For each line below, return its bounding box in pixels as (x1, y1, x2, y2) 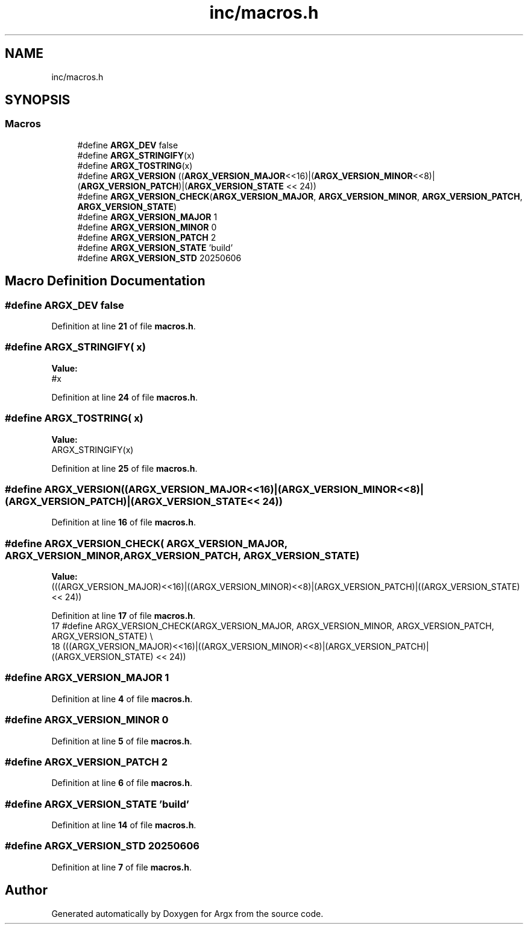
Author (5, 883, 48, 898)
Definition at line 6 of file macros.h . (51, 778, 192, 788)
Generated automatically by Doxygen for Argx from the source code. (51, 908, 324, 919)
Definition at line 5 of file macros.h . (51, 735, 192, 746)
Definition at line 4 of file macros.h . (51, 693, 193, 704)
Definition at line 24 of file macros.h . (51, 392, 198, 402)
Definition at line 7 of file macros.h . (51, 861, 192, 872)
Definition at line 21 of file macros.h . (51, 321, 196, 332)
